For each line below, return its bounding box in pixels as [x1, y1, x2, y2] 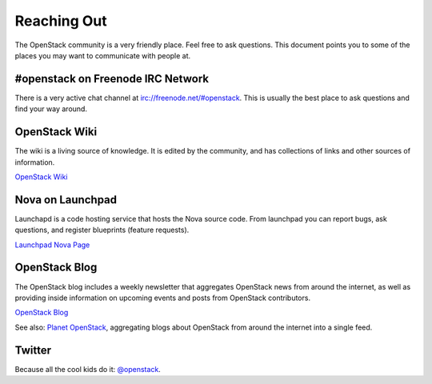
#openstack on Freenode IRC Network [14, 72, 210, 86]
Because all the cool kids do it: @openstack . [14, 364, 162, 374]
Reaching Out [14, 12, 107, 30]
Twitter [14, 343, 52, 357]
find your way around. [14, 104, 88, 114]
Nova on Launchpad [14, 193, 118, 206]
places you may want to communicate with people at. [14, 50, 191, 60]
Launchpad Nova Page [14, 240, 90, 250]
